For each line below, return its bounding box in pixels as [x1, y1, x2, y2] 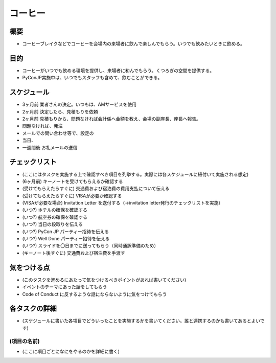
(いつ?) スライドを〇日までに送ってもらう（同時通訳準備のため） [22, 243, 158, 249]
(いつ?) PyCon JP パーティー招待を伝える [22, 228, 109, 235]
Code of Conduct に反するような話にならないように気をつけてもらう [22, 291, 167, 297]
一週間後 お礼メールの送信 [22, 144, 78, 150]
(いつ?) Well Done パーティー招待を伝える [22, 236, 110, 242]
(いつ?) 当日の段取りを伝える [22, 221, 83, 228]
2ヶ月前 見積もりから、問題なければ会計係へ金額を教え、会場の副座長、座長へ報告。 [22, 116, 201, 122]
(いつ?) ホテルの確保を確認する [22, 207, 88, 213]
